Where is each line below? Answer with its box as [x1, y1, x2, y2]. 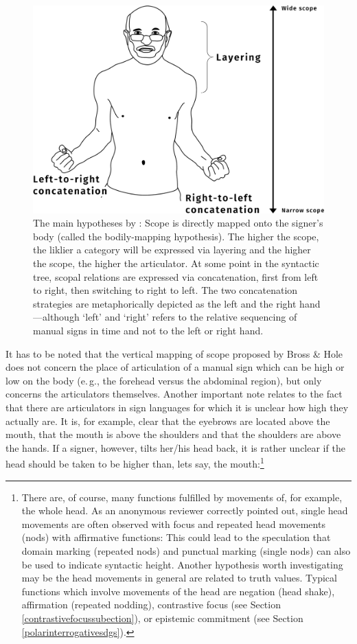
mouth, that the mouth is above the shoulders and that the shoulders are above [5, 427, 341, 441]
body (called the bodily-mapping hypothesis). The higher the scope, [33, 229, 319, 243]
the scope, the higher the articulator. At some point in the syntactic [33, 256, 319, 271]
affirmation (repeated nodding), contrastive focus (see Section [21, 597, 281, 612]
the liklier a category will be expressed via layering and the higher [33, 242, 311, 257]
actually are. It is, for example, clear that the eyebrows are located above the [5, 413, 330, 428]
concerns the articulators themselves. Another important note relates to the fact [5, 387, 343, 401]
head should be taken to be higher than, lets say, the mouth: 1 [5, 455, 264, 471]
